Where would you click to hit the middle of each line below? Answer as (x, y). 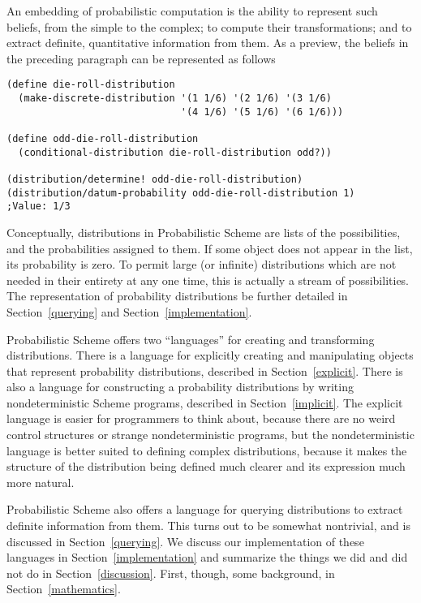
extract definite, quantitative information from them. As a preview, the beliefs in (208, 43)
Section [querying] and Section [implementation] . (129, 311)
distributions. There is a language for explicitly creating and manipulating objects (210, 355)
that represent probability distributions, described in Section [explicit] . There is (205, 370)
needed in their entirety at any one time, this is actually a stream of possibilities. (208, 280)
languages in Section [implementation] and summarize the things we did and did (207, 557)
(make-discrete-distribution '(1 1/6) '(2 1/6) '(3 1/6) (175, 99)
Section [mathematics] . (64, 589)
